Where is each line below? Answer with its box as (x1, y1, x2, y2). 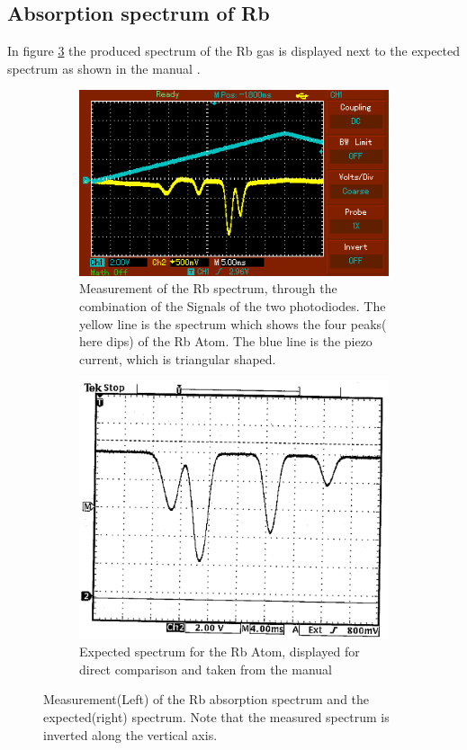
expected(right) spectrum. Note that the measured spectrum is (43, 708, 390, 727)
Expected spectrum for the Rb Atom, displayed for (79, 642, 360, 661)
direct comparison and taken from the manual (79, 659, 332, 678)
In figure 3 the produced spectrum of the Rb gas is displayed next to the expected (7, 41, 461, 60)
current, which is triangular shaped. (79, 349, 276, 368)
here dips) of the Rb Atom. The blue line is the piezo (79, 332, 373, 351)
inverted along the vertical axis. (43, 725, 218, 744)
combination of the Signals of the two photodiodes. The (79, 296, 386, 315)
